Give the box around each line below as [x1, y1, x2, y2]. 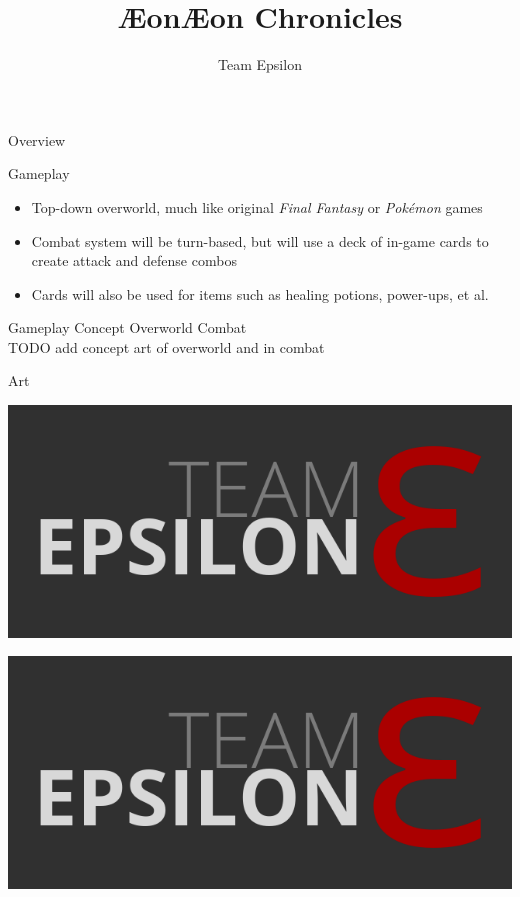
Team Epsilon [218, 54, 302, 75]
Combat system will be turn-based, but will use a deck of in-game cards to [31, 230, 489, 251]
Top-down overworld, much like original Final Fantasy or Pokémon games [31, 196, 483, 217]
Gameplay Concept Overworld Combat [8, 317, 247, 338]
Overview [8, 129, 66, 150]
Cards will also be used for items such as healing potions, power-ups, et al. [31, 283, 489, 304]
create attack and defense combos [31, 250, 237, 271]
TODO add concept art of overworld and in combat [8, 336, 325, 357]
